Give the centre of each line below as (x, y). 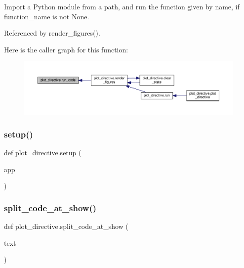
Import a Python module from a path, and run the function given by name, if (122, 6)
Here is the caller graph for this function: (66, 49)
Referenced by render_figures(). (52, 33)
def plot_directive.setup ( (43, 153)
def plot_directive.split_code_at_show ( (66, 226)
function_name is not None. (47, 16)
